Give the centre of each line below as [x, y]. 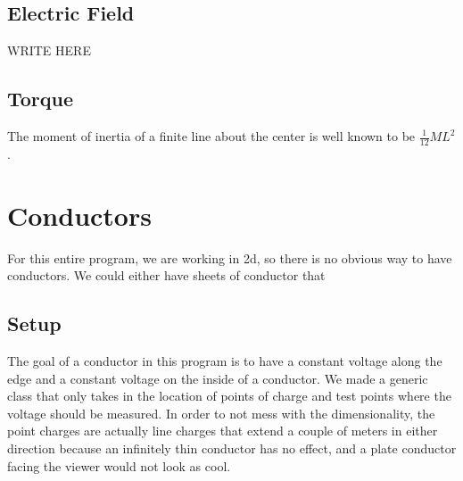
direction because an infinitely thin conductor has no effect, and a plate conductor [232, 448]
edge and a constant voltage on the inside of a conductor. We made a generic [218, 378]
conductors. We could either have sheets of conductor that [166, 275]
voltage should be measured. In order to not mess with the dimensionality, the [221, 413]
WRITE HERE [49, 50]
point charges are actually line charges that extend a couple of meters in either [223, 431]
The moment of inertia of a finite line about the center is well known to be [211, 136]
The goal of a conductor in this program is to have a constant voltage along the [225, 360]
